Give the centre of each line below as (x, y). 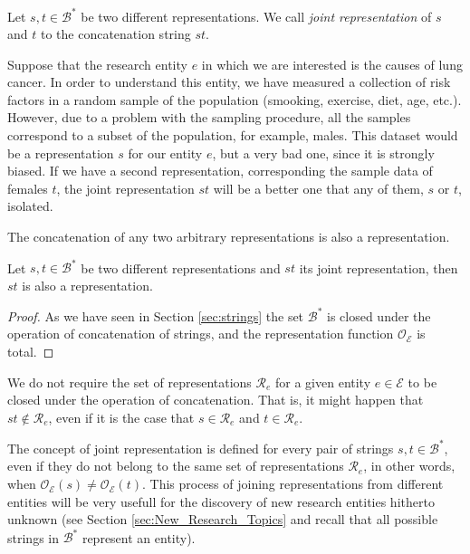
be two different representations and (181, 267)
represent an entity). (139, 537)
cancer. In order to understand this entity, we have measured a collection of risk (229, 82)
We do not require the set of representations (129, 382)
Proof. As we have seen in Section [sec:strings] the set (156, 315)
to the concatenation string (115, 34)
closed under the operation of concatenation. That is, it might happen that (216, 400)
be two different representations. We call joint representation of (256, 16)
